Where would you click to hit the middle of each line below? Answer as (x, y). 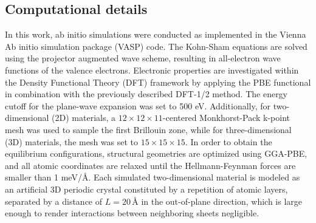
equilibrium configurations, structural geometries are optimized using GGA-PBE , (156, 153)
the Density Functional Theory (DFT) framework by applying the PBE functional (158, 82)
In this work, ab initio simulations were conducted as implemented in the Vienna (156, 34)
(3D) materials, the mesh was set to (72, 141)
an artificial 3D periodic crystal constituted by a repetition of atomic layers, (146, 189)
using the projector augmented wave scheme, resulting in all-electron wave (143, 58)
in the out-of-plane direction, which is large (222, 201)
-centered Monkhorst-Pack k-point (226, 118)
